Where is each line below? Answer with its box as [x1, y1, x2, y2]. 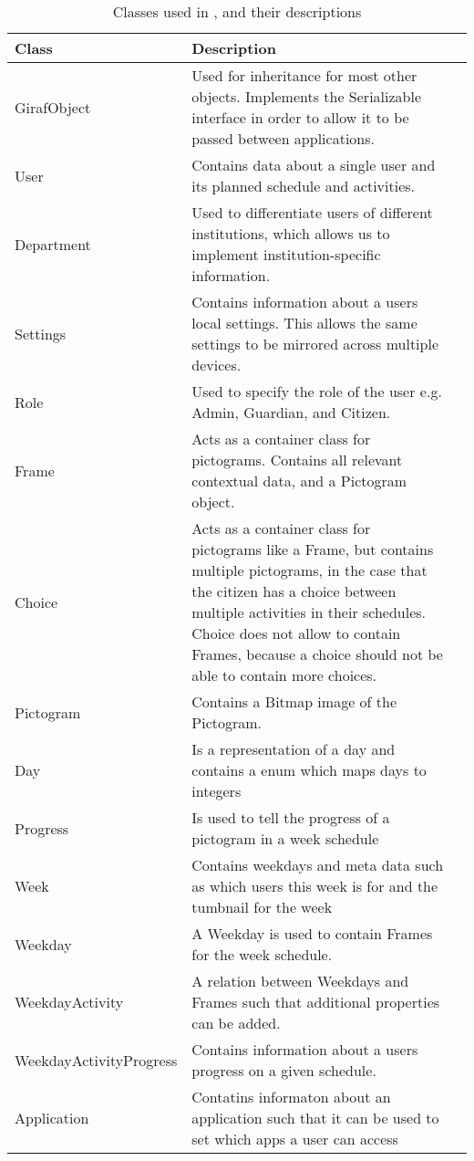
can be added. [191, 1012, 281, 1033]
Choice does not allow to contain [191, 622, 401, 643]
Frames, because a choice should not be [191, 643, 443, 664]
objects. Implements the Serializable [191, 86, 422, 107]
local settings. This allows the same [191, 312, 417, 333]
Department [15, 233, 91, 255]
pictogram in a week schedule [191, 828, 379, 849]
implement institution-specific [191, 244, 381, 265]
